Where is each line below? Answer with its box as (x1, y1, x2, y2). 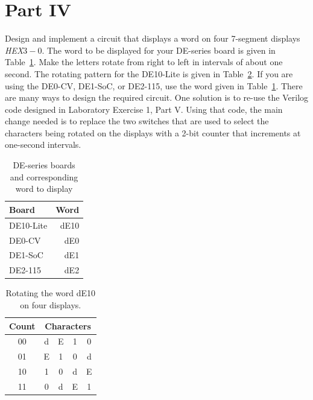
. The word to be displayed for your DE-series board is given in (42, 43, 276, 56)
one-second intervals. (5, 138, 81, 151)
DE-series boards (13, 159, 75, 171)
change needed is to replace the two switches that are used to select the (5, 115, 269, 127)
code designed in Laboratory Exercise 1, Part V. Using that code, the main (5, 103, 283, 115)
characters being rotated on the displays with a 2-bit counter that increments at (5, 126, 301, 139)
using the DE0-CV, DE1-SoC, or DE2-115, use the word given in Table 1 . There (5, 79, 303, 92)
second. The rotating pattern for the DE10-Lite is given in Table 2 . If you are (5, 67, 293, 80)
